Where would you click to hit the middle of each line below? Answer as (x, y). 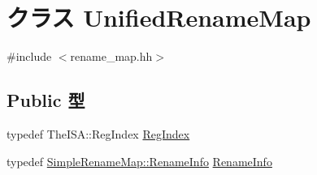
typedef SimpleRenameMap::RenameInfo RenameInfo (139, 161)
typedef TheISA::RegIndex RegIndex (98, 133)
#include (29, 56)
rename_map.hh (111, 56)
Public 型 (46, 100)
